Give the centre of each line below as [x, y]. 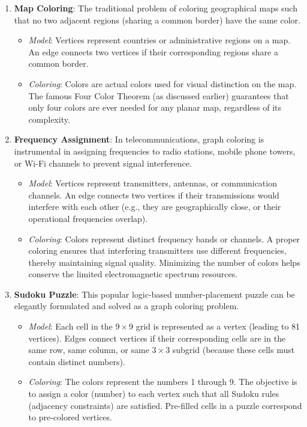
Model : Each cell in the [70, 326]
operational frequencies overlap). [88, 218]
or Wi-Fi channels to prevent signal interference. [103, 163]
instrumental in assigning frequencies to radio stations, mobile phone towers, [155, 151]
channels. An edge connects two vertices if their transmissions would [154, 195]
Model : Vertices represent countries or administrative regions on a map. [159, 40]
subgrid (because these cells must [234, 350]
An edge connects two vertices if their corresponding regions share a [153, 51]
